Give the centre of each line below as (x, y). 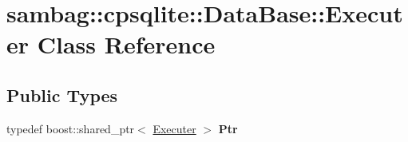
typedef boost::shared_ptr (71, 128)
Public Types (62, 95)
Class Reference (126, 44)
